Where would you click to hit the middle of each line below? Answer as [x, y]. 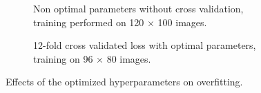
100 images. [182, 22]
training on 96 [63, 58]
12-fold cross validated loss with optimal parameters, [145, 45]
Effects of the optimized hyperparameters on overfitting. [124, 82]
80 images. [129, 58]
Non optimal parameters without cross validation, [138, 8]
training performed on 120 [89, 22]
